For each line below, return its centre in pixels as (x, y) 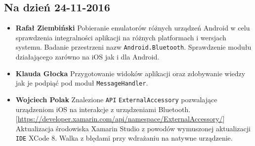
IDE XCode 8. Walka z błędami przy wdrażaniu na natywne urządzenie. (124, 138)
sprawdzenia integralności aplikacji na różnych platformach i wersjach (121, 37)
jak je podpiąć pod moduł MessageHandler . (82, 83)
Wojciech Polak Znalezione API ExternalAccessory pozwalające (116, 99)
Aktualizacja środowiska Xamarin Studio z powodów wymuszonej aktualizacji (133, 128)
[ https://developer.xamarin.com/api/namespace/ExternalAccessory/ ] (120, 119)
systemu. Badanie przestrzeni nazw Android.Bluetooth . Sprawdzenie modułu (133, 47)
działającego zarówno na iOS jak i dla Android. (87, 57)
